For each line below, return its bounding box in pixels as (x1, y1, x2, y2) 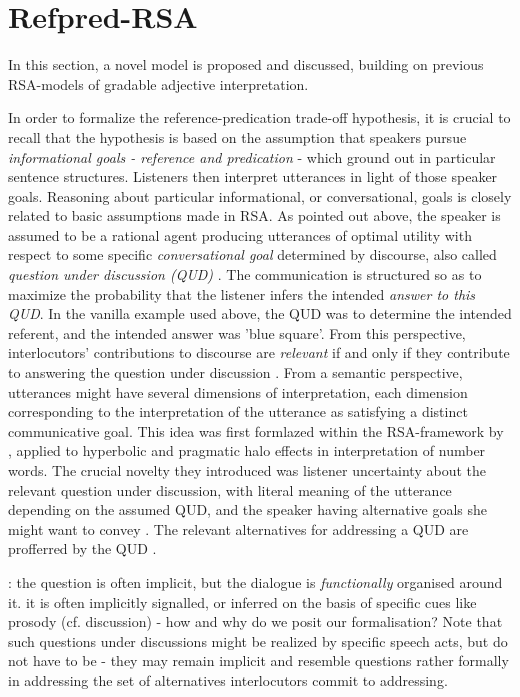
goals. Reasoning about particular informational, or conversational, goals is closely (8, 185, 512, 206)
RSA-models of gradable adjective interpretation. (8, 73, 309, 94)
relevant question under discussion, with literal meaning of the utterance (8, 479, 452, 500)
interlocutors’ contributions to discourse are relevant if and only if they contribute (8, 342, 510, 363)
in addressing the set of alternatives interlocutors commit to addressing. (8, 669, 448, 690)
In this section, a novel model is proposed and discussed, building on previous (8, 54, 484, 75)
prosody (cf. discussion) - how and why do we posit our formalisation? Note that (8, 611, 503, 632)
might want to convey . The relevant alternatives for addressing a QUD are (8, 518, 469, 539)
